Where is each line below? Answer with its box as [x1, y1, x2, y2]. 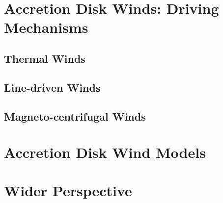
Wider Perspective [4, 180, 132, 201]
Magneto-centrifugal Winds [4, 108, 146, 124]
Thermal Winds [4, 51, 85, 66]
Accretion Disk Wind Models [4, 142, 206, 162]
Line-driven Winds [4, 79, 101, 95]
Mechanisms [4, 17, 88, 37]
